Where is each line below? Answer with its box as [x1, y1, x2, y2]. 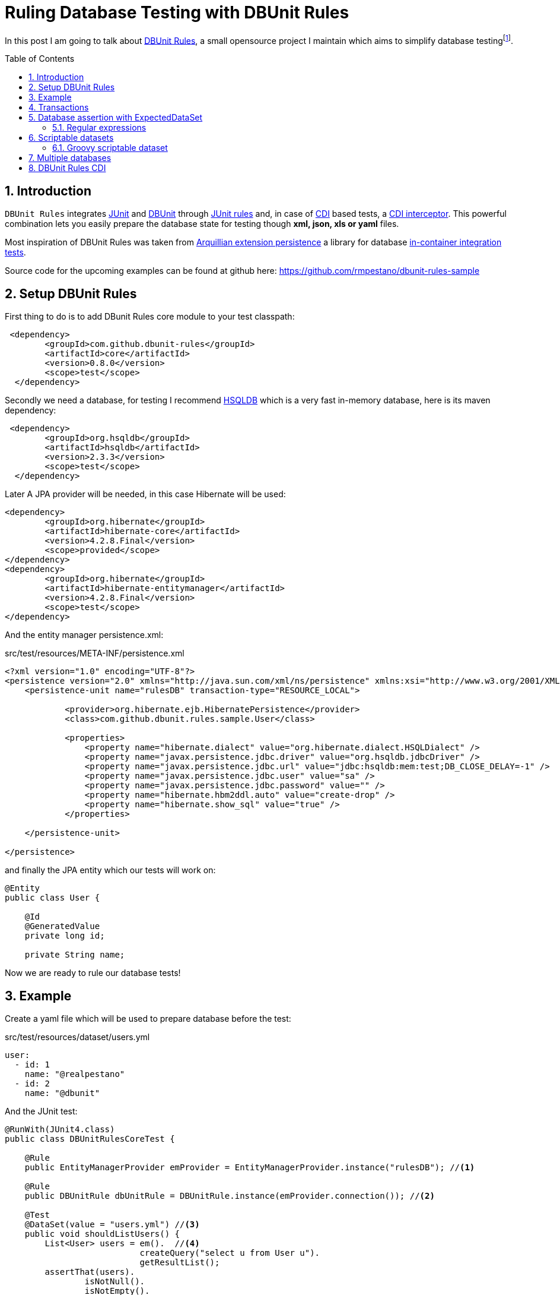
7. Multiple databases [28, 153, 112, 163]
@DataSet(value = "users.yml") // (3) [24, 1219, 200, 1229]
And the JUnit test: [5, 1106, 78, 1116]
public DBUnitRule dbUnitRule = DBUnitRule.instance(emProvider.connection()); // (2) [24, 1190, 435, 1201]
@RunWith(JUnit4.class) [5, 1124, 115, 1134]
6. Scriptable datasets [28, 132, 114, 143]
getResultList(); [139, 1257, 220, 1267]
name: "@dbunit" [24, 1088, 100, 1098]
